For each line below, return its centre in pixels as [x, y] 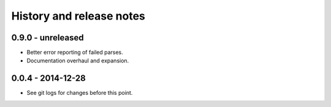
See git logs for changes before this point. [80, 93]
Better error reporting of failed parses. [75, 53]
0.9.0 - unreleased [48, 38]
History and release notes [78, 16]
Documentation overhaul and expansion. [78, 61]
